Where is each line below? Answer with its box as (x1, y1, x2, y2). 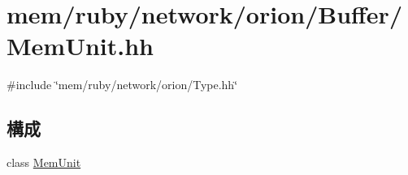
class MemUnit (7, 154, 81, 171)
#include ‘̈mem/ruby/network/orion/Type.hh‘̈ (7, 76, 238, 93)
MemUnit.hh (7, 29, 154, 62)
